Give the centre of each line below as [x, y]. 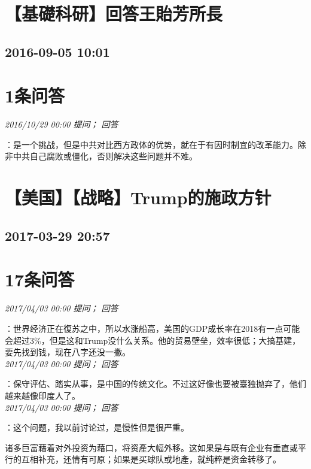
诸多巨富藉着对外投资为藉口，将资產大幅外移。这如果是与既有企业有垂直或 [151, 447]
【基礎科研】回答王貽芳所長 [114, 13]
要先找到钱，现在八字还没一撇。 [68, 352]
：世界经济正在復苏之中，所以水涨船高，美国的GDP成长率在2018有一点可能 [153, 328]
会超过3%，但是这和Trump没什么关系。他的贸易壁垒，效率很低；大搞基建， [153, 340]
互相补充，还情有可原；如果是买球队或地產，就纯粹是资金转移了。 [151, 459]
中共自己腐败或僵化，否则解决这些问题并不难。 [105, 156]
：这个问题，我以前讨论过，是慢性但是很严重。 [97, 427]
